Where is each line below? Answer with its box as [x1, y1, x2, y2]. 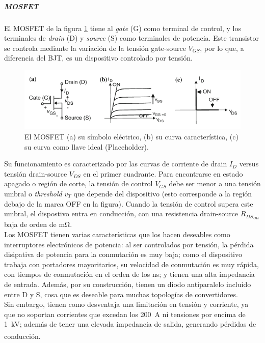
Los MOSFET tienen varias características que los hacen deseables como [4, 229, 230, 240]
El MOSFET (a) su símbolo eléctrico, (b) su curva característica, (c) [24, 131, 238, 142]
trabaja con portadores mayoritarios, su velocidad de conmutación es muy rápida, [4, 259, 259, 269]
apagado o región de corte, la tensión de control [4, 178, 153, 189]
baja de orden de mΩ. [4, 219, 72, 230]
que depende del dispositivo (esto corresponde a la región [73, 188, 252, 199]
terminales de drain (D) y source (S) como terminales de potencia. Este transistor [4, 33, 259, 43]
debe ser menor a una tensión [169, 178, 261, 189]
